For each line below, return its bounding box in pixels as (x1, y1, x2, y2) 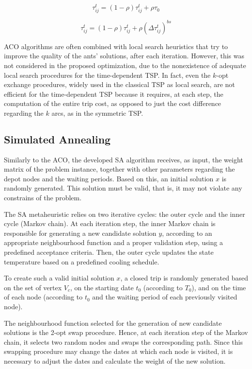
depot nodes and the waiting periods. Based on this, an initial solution (4, 173, 214, 183)
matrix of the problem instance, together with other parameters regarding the (4, 164, 235, 174)
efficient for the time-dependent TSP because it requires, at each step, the (4, 88, 223, 99)
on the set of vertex (4, 282, 62, 292)
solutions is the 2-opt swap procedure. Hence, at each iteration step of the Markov (4, 327, 248, 337)
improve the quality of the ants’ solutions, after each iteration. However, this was (4, 51, 244, 61)
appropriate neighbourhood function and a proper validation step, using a (4, 237, 223, 247)
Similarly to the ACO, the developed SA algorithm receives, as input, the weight (4, 154, 243, 164)
